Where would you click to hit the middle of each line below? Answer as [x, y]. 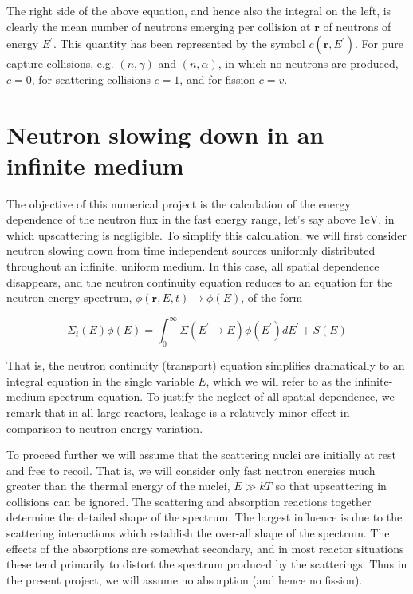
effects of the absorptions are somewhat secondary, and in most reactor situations [205, 548]
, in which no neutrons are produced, [308, 63]
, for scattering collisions [91, 79]
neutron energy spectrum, [69, 297]
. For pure [379, 44]
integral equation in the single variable [100, 380]
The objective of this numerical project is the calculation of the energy [179, 203]
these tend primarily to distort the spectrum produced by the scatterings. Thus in [207, 564]
